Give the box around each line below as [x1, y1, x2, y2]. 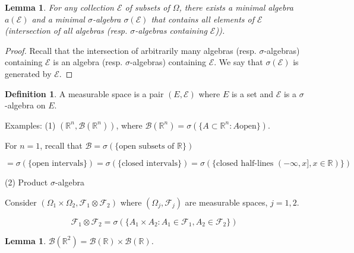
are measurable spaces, [185, 196, 268, 208]
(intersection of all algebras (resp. [5, 24, 128, 37]
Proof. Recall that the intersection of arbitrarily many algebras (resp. [5, 44, 257, 56]
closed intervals [122, 159, 178, 168]
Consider [5, 196, 37, 208]
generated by [5, 67, 52, 79]
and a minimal [31, 12, 85, 25]
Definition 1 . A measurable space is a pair [5, 87, 164, 100]
